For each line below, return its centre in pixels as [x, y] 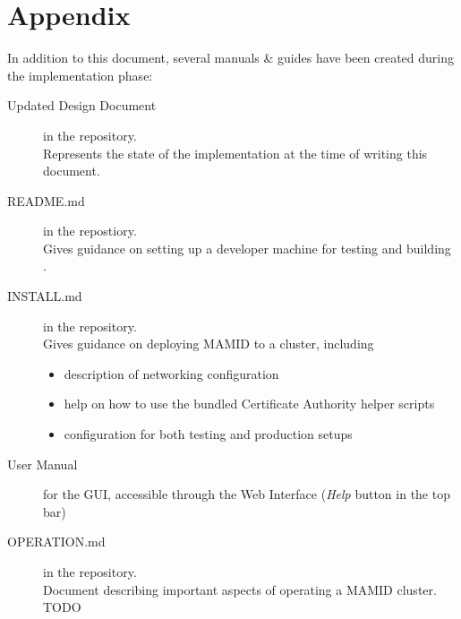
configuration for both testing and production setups [208, 434]
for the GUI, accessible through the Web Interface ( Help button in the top [247, 494]
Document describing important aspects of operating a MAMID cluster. [240, 589]
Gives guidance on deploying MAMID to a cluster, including [209, 344]
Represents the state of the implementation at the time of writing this [235, 153]
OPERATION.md [56, 542]
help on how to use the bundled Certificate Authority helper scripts [249, 404]
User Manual [43, 464]
